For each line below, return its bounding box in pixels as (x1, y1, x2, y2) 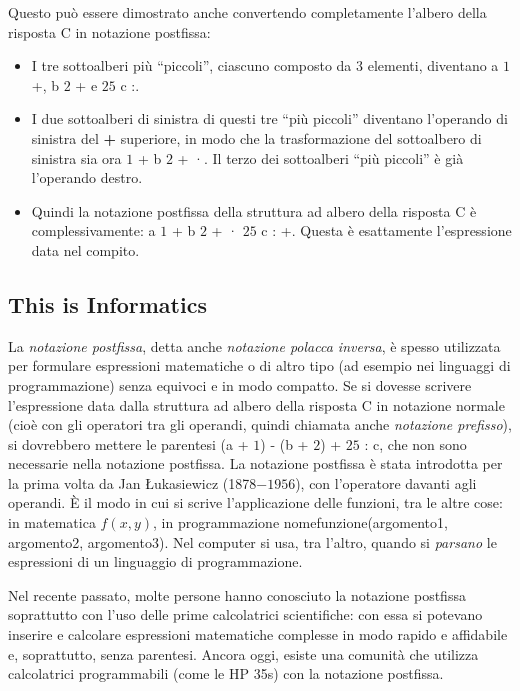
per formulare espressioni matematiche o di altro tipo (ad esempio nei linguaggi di (8, 355, 511, 376)
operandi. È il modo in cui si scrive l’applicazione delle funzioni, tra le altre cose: (8, 492, 503, 513)
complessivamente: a (31, 220, 156, 241)
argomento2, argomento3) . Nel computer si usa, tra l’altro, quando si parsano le (8, 531, 497, 552)
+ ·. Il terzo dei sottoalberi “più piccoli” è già (177, 147, 464, 168)
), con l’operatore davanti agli (295, 472, 477, 493)
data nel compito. (31, 239, 140, 260)
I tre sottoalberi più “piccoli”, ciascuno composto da (31, 55, 352, 76)
